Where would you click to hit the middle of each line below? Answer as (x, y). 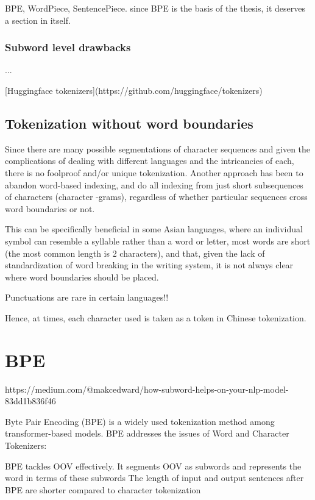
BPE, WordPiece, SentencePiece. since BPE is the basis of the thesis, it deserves (155, 8)
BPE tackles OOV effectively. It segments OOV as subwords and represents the (153, 466)
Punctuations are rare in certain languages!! (87, 297)
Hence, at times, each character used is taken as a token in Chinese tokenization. (156, 317)
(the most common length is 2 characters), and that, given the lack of (135, 253)
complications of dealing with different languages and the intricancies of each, (150, 161)
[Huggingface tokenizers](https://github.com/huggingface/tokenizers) (134, 90)
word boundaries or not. (50, 208)
